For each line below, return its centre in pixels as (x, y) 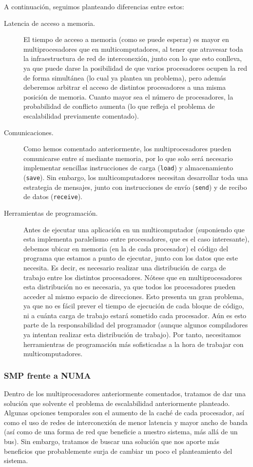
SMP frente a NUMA (48, 375)
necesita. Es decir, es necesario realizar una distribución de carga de (125, 267)
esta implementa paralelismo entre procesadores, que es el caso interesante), (136, 239)
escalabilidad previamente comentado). (81, 115)
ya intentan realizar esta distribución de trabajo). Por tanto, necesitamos (132, 335)
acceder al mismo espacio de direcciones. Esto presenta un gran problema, (134, 296)
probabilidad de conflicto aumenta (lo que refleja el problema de (119, 106)
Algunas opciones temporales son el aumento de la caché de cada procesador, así (124, 413)
